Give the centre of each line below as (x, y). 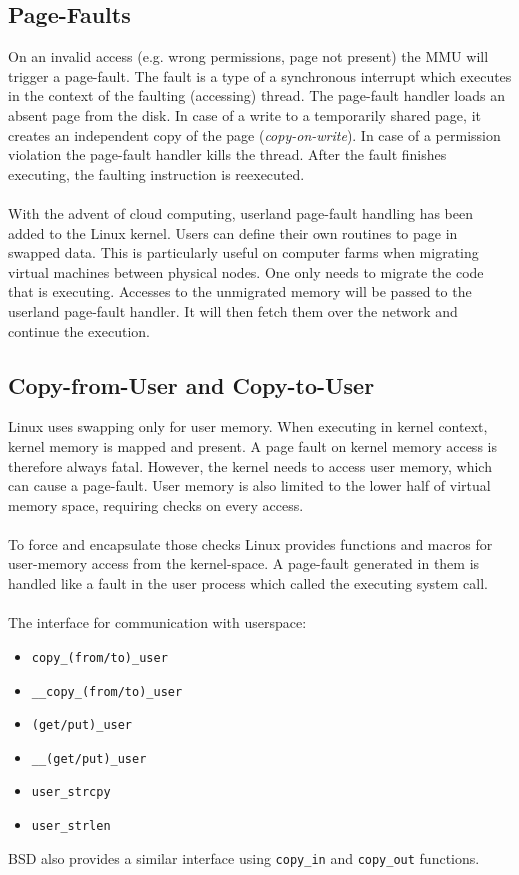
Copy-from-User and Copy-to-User (191, 384)
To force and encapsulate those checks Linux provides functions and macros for (250, 543)
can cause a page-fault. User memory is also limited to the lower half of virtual (249, 485)
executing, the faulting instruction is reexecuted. (156, 173)
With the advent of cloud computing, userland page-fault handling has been (240, 212)
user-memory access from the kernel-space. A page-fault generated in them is (244, 563)
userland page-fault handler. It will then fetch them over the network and (233, 310)
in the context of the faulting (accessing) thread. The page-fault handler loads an (256, 95)
